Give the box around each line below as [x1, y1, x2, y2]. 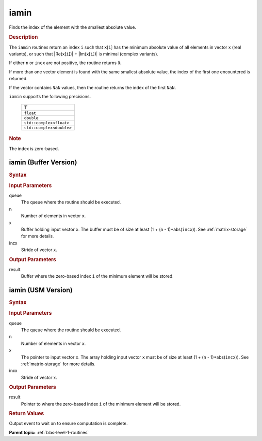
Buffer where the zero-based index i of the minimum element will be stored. [21, 273, 174, 279]
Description [9, 34, 38, 41]
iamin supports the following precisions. [9, 93, 91, 99]
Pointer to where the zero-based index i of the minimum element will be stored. [21, 401, 181, 407]
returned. [9, 76, 28, 82]
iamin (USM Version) [9, 286, 73, 294]
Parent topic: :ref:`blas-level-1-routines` [9, 429, 89, 435]
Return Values [9, 410, 44, 417]
